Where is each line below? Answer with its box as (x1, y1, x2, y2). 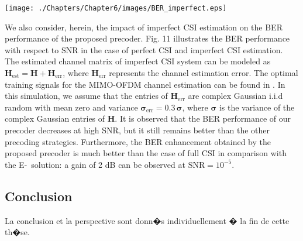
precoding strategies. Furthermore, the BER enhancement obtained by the (5, 135, 271, 147)
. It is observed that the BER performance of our (115, 112, 291, 125)
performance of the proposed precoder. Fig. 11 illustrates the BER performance (5, 32, 290, 44)
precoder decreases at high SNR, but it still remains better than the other (5, 124, 270, 136)
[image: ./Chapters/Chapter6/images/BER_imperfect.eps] (5, 4, 227, 12)
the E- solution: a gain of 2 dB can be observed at (5, 158, 185, 170)
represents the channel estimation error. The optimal (109, 67, 298, 79)
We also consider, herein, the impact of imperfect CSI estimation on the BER (5, 20, 283, 33)
